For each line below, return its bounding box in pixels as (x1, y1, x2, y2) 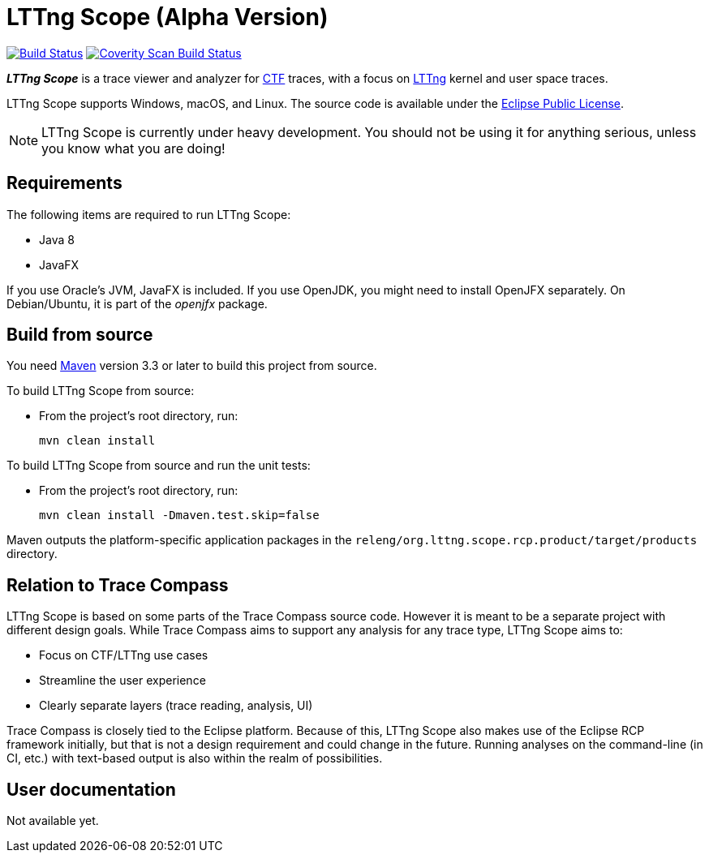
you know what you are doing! (41, 140, 226, 157)
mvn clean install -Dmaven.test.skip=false (39, 509, 320, 522)
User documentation (6, 779, 176, 800)
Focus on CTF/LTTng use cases (39, 648, 208, 663)
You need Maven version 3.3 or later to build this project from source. (6, 359, 377, 373)
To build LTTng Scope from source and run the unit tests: (6, 458, 311, 473)
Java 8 (39, 232, 75, 247)
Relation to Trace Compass (6, 574, 229, 595)
